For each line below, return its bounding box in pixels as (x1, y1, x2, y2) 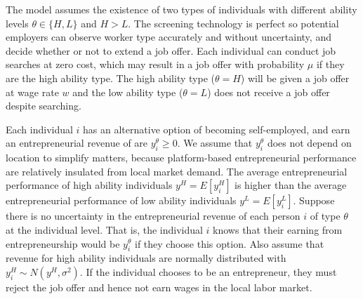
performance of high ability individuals (6, 178, 173, 192)
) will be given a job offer (240, 70, 350, 85)
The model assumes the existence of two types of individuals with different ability (6, 2, 357, 16)
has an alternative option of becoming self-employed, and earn (83, 121, 350, 136)
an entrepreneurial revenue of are (6, 135, 148, 150)
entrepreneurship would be (6, 236, 120, 251)
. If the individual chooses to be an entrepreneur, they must (79, 264, 337, 279)
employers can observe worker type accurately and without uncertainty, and (6, 29, 331, 44)
